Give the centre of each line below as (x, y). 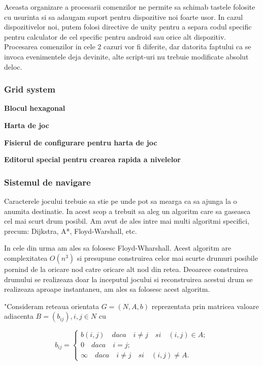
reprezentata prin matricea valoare (205, 306)
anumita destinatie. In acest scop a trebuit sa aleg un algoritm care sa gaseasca (127, 211)
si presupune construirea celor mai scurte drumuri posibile (167, 257)
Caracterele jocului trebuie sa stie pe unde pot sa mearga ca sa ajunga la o (121, 201)
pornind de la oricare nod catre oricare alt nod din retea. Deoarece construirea (126, 269)
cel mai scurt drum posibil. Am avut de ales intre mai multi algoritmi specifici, (127, 221)
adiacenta (19, 316)
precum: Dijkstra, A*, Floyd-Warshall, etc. (71, 231)
